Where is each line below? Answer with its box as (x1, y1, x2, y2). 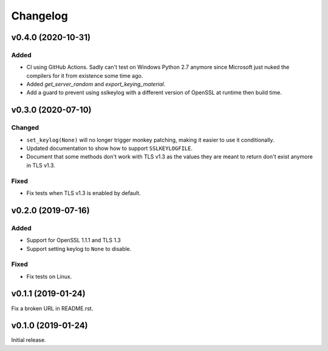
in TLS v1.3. (26, 162, 56, 169)
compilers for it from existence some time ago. (26, 72, 143, 79)
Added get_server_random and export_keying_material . (26, 81, 166, 88)
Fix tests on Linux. (26, 273, 72, 280)
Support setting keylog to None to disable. (26, 245, 132, 252)
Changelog (11, 9, 68, 22)
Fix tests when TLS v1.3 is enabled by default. (26, 189, 141, 197)
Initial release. (11, 336, 46, 344)
